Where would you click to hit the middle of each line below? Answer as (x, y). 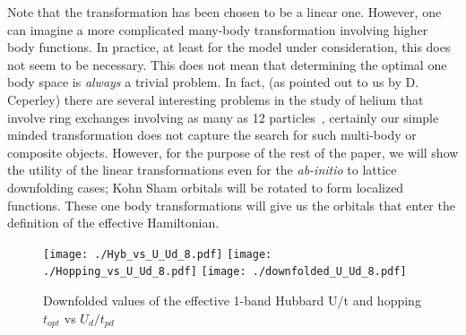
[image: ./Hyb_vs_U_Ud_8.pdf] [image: (158, 254)
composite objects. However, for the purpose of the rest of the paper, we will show (233, 152)
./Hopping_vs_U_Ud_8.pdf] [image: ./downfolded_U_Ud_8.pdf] (225, 272)
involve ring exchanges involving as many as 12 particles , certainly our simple (223, 117)
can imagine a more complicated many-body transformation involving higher (218, 29)
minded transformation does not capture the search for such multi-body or (212, 135)
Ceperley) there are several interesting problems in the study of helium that (216, 99)
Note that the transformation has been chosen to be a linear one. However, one (224, 12)
